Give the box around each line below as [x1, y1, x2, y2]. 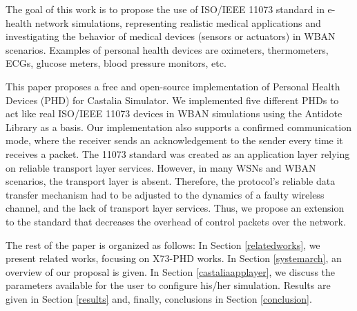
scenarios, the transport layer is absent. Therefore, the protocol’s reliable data [6, 174, 336, 188]
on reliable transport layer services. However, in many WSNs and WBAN [6, 160, 316, 174]
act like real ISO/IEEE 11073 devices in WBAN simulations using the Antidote [6, 106, 342, 121]
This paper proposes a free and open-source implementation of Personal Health [6, 79, 340, 93]
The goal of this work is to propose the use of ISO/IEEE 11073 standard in [6, 2, 325, 16]
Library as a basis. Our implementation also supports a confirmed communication [6, 119, 351, 134]
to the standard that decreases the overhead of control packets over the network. [6, 214, 346, 228]
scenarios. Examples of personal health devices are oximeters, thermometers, [6, 42, 329, 57]
